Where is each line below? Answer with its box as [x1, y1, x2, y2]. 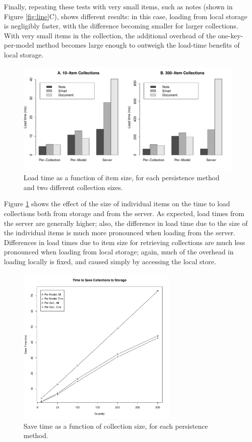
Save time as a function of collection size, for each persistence [24, 420, 208, 431]
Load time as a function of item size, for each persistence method [24, 172, 220, 183]
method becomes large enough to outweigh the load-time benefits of [36, 40, 240, 50]
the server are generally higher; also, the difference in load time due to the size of [4, 218, 248, 228]
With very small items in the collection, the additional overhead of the [4, 30, 216, 40]
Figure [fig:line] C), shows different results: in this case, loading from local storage [4, 11, 248, 21]
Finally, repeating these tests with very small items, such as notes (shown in [4, 1, 233, 11]
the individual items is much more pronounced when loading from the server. [4, 227, 235, 238]
